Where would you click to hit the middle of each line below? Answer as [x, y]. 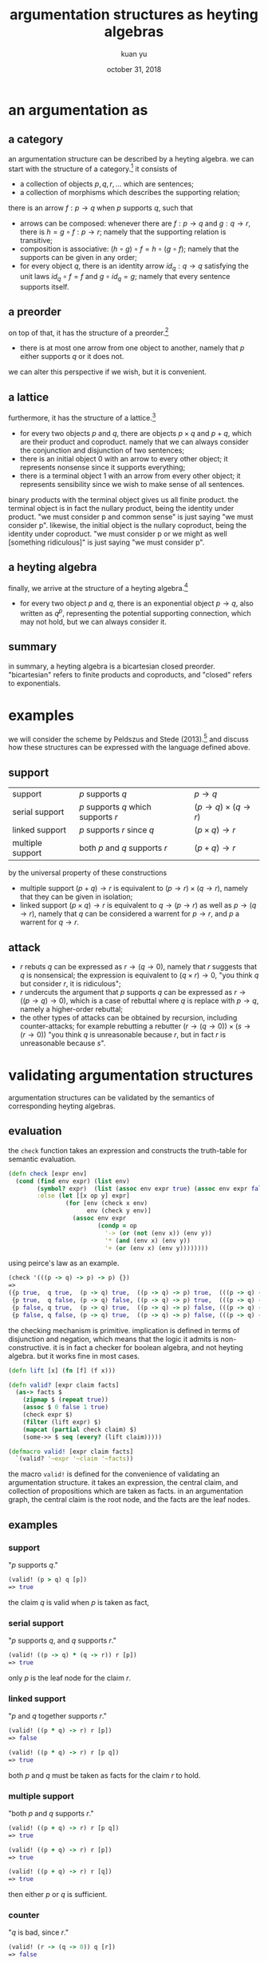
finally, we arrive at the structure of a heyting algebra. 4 [99, 587]
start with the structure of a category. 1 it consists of [93, 168]
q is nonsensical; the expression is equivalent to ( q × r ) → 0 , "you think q [139, 975]
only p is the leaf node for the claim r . [70, 1678]
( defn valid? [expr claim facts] [64, 1385]
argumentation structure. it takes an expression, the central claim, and [123, 1483]
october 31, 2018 [134, 69]
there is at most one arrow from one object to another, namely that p [132, 348]
